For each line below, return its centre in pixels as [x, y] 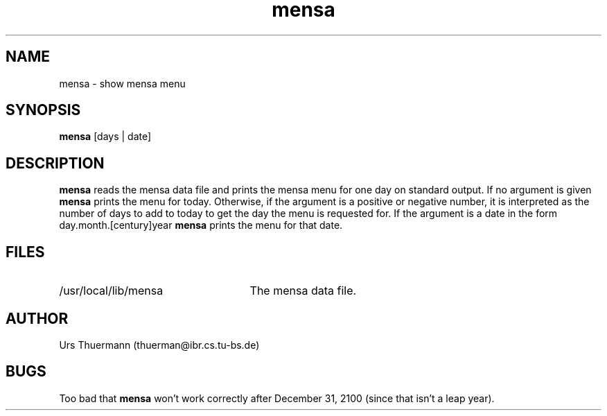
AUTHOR [37, 318]
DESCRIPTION [55, 163]
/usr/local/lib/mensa [111, 291]
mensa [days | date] [105, 137]
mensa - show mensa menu [122, 83]
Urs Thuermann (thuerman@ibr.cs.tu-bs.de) [159, 345]
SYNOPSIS [43, 110]
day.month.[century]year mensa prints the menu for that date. [201, 225]
